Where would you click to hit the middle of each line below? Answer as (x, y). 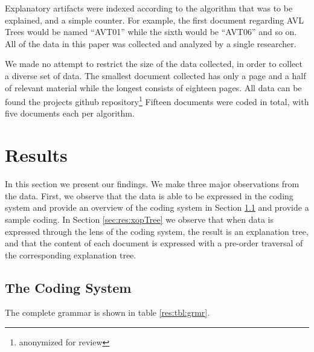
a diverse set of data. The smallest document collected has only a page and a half (155, 75)
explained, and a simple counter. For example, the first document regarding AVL (155, 20)
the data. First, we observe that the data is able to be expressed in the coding (149, 195)
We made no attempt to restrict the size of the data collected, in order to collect (154, 64)
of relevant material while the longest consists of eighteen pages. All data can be (153, 87)
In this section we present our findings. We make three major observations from (152, 184)
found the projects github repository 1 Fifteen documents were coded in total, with (157, 101)
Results (36, 155)
